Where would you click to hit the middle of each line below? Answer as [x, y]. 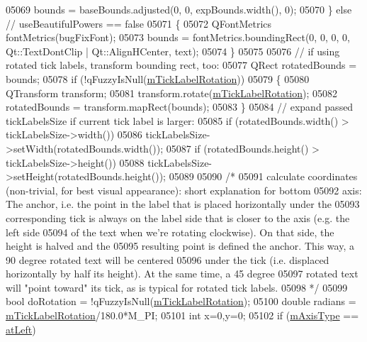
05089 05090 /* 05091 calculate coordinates [263, 176]
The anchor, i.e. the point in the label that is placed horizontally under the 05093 [183, 204]
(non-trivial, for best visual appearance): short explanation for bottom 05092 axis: [184, 190]
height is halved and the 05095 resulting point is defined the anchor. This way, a [180, 246]
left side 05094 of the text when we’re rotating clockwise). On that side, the [170, 232]
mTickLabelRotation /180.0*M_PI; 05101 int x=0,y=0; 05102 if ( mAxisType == [182, 315]
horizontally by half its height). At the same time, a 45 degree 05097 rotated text [182, 274]
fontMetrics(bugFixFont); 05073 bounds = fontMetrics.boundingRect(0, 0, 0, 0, [178, 37]
